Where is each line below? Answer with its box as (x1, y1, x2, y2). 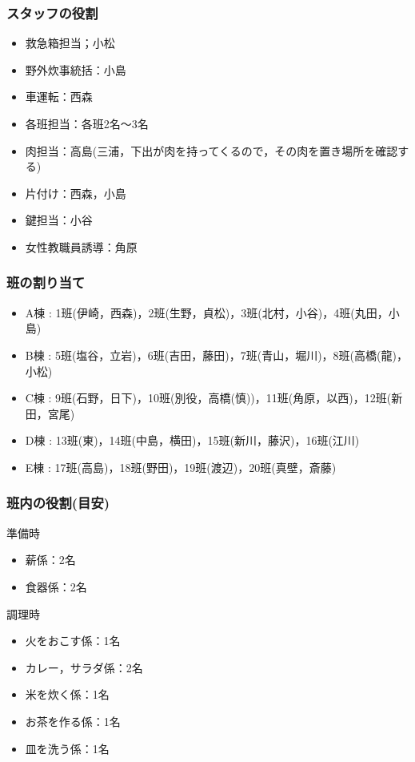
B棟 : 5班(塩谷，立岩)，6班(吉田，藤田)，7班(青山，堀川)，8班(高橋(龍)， (25, 346, 408, 363)
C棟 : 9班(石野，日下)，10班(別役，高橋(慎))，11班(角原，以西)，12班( (25, 389, 392, 406)
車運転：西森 (25, 88, 93, 105)
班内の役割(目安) (6, 493, 110, 513)
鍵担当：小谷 (25, 212, 93, 228)
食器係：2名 (25, 578, 87, 595)
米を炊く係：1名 (25, 686, 110, 703)
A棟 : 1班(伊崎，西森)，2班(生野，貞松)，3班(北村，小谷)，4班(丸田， (25, 304, 389, 321)
